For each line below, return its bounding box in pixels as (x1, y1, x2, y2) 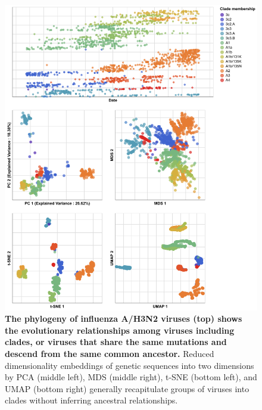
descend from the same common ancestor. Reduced (5, 347, 214, 359)
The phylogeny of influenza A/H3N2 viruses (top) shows (5, 312, 242, 325)
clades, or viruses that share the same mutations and (5, 336, 227, 348)
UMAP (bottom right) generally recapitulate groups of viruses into (5, 382, 249, 395)
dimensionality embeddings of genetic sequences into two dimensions (5, 359, 254, 371)
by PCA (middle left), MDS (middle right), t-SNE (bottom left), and (5, 371, 257, 383)
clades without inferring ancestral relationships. (5, 394, 178, 406)
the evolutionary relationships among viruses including (5, 324, 235, 336)
